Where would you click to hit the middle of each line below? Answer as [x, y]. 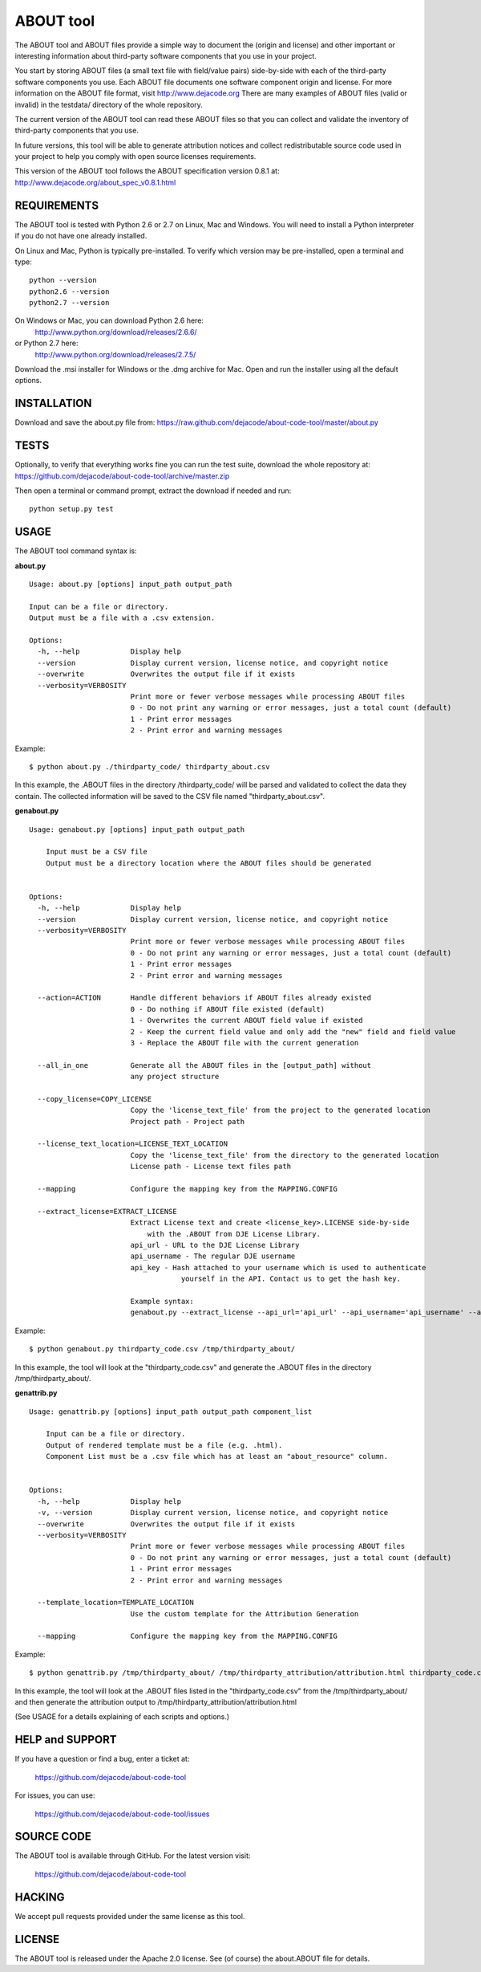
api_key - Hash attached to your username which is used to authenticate [278, 1267]
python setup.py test [71, 509]
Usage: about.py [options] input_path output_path [131, 585]
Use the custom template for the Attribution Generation [245, 1613]
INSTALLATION [53, 403]
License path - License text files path [211, 1167]
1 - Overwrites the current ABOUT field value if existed [247, 1021]
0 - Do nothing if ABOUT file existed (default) [228, 1009]
